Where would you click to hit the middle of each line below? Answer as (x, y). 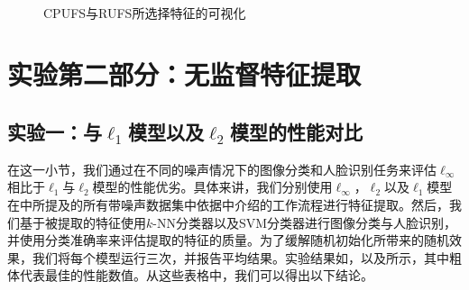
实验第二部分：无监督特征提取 (184, 74)
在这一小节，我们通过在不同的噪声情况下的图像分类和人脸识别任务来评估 (222, 169)
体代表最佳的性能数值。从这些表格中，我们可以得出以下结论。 (190, 275)
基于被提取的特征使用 (83, 222)
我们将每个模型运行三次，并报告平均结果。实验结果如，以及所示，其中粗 (247, 257)
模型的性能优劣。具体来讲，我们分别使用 (212, 187)
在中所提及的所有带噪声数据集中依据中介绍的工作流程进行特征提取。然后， (228, 204)
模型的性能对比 (296, 131)
